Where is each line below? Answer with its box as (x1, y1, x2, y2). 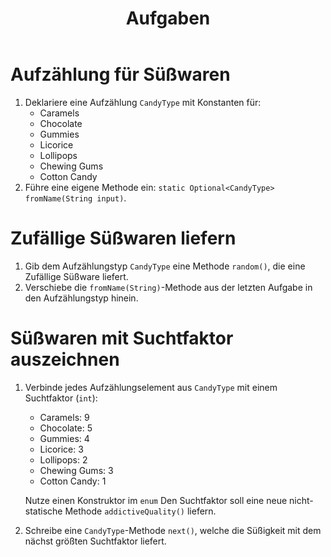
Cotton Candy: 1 (39, 475, 107, 487)
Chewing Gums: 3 (39, 464, 114, 476)
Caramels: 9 (39, 411, 90, 423)
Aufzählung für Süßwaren (10, 63, 231, 86)
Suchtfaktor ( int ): (24, 392, 98, 404)
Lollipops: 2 (39, 453, 88, 466)
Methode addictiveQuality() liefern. (64, 505, 217, 517)
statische (24, 505, 63, 517)
